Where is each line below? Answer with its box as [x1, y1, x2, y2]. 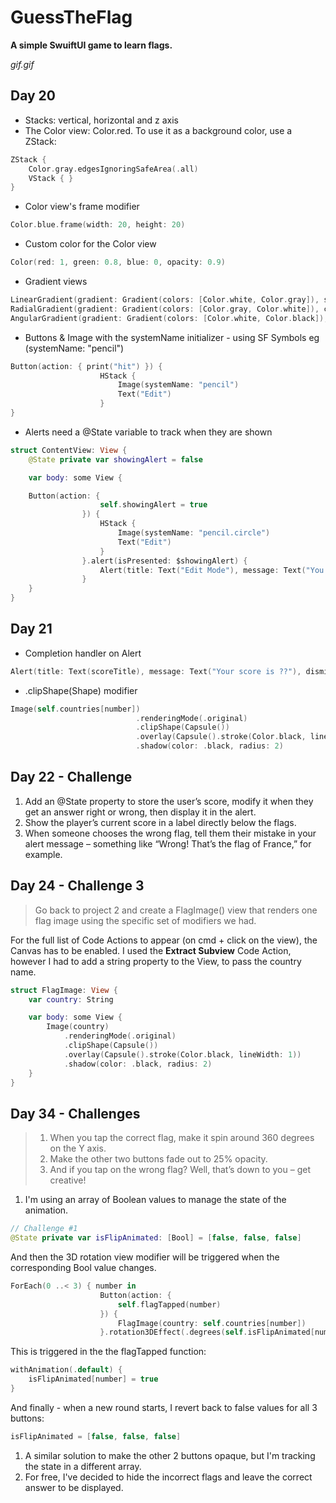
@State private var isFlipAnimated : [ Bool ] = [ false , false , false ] [10, 1233, 302, 1243]
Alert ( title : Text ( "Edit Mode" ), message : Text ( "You [99, 565, 325, 575]
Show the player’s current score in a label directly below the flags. [24, 816, 297, 828]
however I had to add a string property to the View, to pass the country [10, 955, 302, 967]
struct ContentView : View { [10, 445, 128, 455]
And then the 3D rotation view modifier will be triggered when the [10, 1251, 280, 1263]
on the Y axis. [49, 1142, 107, 1155]
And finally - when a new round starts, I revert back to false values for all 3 [10, 1401, 318, 1413]
